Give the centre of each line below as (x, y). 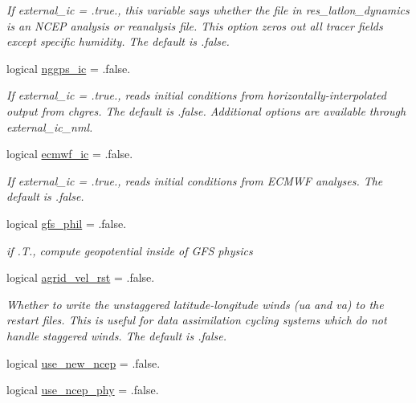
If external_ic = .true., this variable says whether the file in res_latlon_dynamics (208, 10)
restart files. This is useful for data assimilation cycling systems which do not (197, 320)
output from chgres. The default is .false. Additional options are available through (206, 110)
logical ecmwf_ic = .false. (70, 154)
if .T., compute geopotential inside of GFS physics (130, 250)
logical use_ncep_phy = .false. (83, 390)
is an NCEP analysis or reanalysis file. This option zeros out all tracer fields (195, 25)
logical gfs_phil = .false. (67, 223)
